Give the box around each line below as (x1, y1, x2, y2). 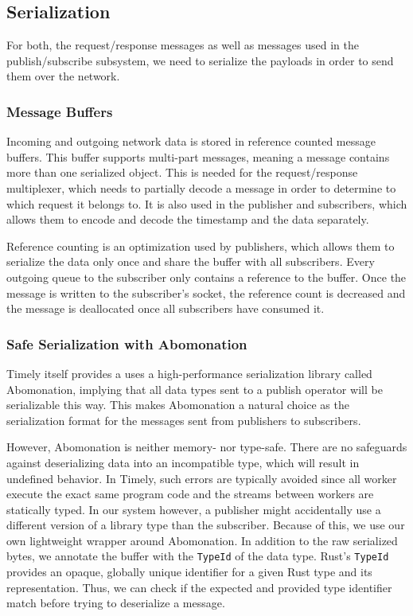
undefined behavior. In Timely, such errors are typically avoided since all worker (6, 470, 397, 486)
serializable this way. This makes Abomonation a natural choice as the (6, 396, 349, 413)
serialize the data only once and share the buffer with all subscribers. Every (6, 253, 375, 270)
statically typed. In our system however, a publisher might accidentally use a (6, 501, 381, 517)
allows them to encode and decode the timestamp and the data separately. (6, 211, 369, 228)
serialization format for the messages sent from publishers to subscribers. (6, 411, 361, 428)
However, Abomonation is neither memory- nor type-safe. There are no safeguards (6, 439, 407, 455)
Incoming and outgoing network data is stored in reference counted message (6, 133, 376, 150)
